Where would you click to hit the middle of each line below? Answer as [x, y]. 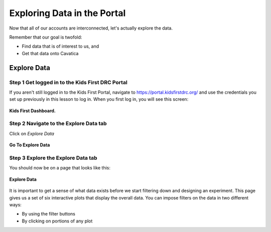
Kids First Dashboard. [33, 111]
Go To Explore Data [30, 145]
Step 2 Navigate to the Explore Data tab [58, 124]
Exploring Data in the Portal [67, 13]
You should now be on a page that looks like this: [60, 168]
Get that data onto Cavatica [50, 53]
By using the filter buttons [48, 214]
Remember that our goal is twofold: [46, 37]
